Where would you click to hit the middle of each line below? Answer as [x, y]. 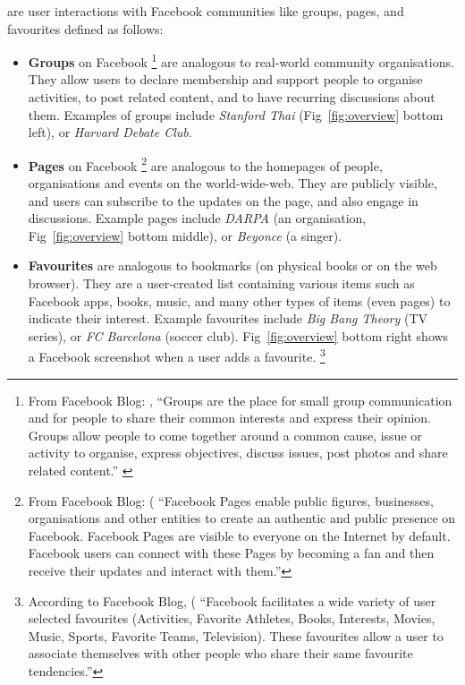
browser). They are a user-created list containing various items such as [221, 283]
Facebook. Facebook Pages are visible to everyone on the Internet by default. [239, 535]
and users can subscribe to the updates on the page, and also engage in [223, 200]
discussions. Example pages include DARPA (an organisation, [197, 218]
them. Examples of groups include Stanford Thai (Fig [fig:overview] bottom [236, 114]
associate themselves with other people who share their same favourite [220, 653]
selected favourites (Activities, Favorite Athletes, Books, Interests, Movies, [232, 618]
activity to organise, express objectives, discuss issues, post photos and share [238, 453]
